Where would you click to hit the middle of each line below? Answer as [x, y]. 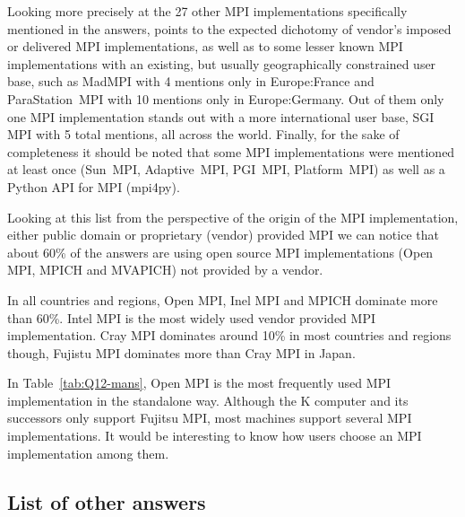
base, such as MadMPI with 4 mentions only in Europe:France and [191, 81]
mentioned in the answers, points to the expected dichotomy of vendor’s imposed [229, 28]
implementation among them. [88, 453]
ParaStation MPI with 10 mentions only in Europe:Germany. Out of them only [226, 98]
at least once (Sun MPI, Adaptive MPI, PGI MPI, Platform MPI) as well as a [226, 169]
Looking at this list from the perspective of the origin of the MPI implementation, [233, 217]
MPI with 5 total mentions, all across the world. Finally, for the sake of [203, 134]
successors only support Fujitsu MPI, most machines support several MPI [210, 418]
